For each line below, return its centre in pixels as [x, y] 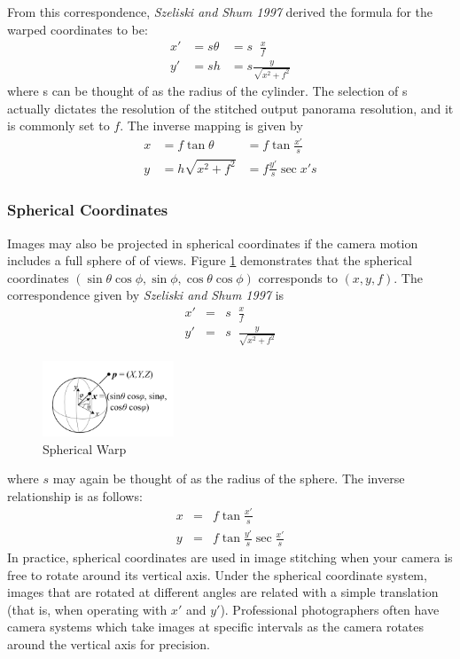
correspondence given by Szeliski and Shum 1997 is [146, 295]
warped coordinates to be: [78, 29]
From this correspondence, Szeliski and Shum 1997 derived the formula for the [220, 12]
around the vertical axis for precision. [109, 643]
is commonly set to [58, 126]
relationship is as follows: [75, 495]
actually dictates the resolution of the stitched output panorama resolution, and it [230, 108]
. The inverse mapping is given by [211, 126]
